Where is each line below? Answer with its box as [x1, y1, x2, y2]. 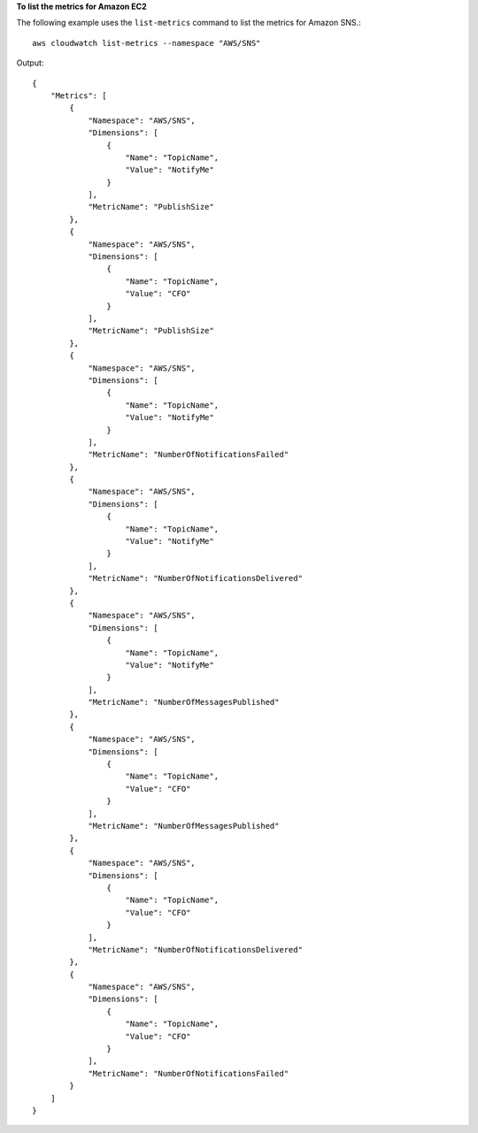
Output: [16, 57, 44, 68]
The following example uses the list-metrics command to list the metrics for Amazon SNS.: [16, 18, 362, 28]
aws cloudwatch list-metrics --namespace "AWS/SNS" [32, 38, 261, 48]
